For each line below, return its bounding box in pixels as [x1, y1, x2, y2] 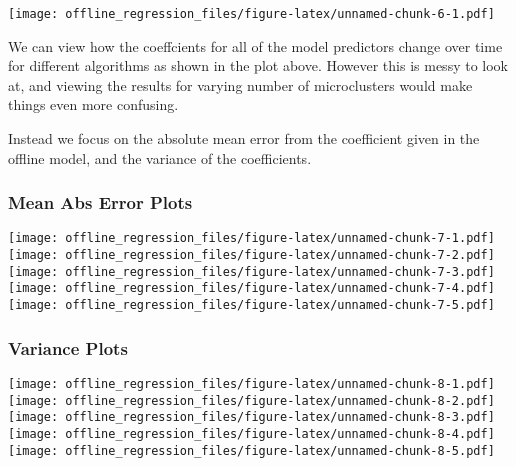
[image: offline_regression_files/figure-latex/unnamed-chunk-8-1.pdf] [8, 376, 495, 391]
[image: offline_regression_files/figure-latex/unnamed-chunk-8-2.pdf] [8, 393, 495, 408]
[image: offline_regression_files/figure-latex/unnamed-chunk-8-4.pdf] [8, 426, 495, 441]
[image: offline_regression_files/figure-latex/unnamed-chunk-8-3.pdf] [8, 410, 495, 425]
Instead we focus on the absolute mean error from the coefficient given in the [8, 128, 480, 149]
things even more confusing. [8, 94, 179, 115]
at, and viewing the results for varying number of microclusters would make [8, 74, 473, 95]
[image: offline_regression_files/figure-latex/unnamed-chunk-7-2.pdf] [8, 248, 495, 263]
